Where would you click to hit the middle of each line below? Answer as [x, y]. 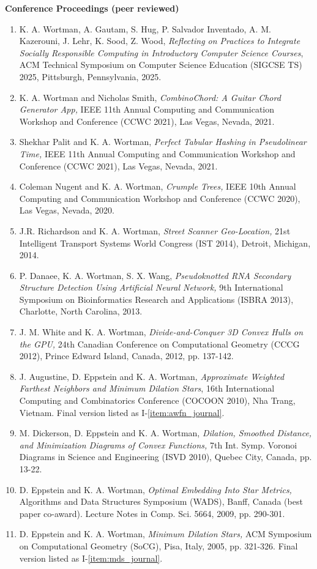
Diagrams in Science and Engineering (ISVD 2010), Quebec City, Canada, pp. [166, 457]
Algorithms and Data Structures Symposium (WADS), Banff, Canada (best [161, 501]
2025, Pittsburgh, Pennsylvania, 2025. [90, 76]
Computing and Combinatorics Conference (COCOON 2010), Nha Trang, [157, 400]
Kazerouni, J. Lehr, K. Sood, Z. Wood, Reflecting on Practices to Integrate [160, 41]
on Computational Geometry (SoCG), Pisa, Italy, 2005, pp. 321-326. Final [158, 545]
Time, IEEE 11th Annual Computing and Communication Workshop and [157, 153]
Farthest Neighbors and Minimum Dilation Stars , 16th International [147, 388]
